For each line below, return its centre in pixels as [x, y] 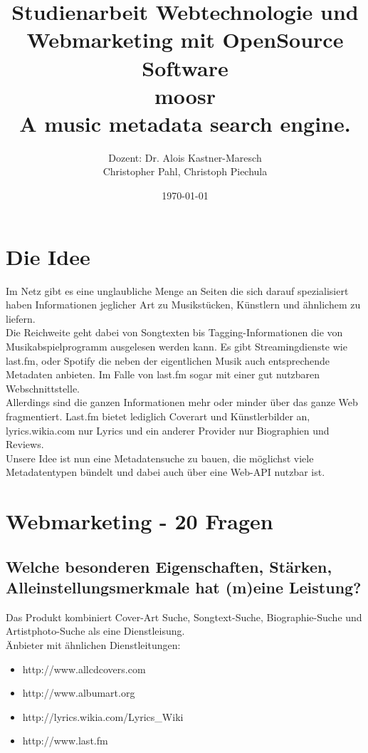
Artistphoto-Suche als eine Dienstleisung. [95, 631]
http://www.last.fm [65, 741]
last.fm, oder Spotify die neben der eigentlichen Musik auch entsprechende [168, 360]
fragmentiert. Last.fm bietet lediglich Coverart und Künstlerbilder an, [158, 416]
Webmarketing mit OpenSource [185, 40]
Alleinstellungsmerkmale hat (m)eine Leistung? [184, 587]
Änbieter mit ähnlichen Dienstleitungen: [93, 645]
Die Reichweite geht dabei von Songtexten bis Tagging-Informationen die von [174, 332]
